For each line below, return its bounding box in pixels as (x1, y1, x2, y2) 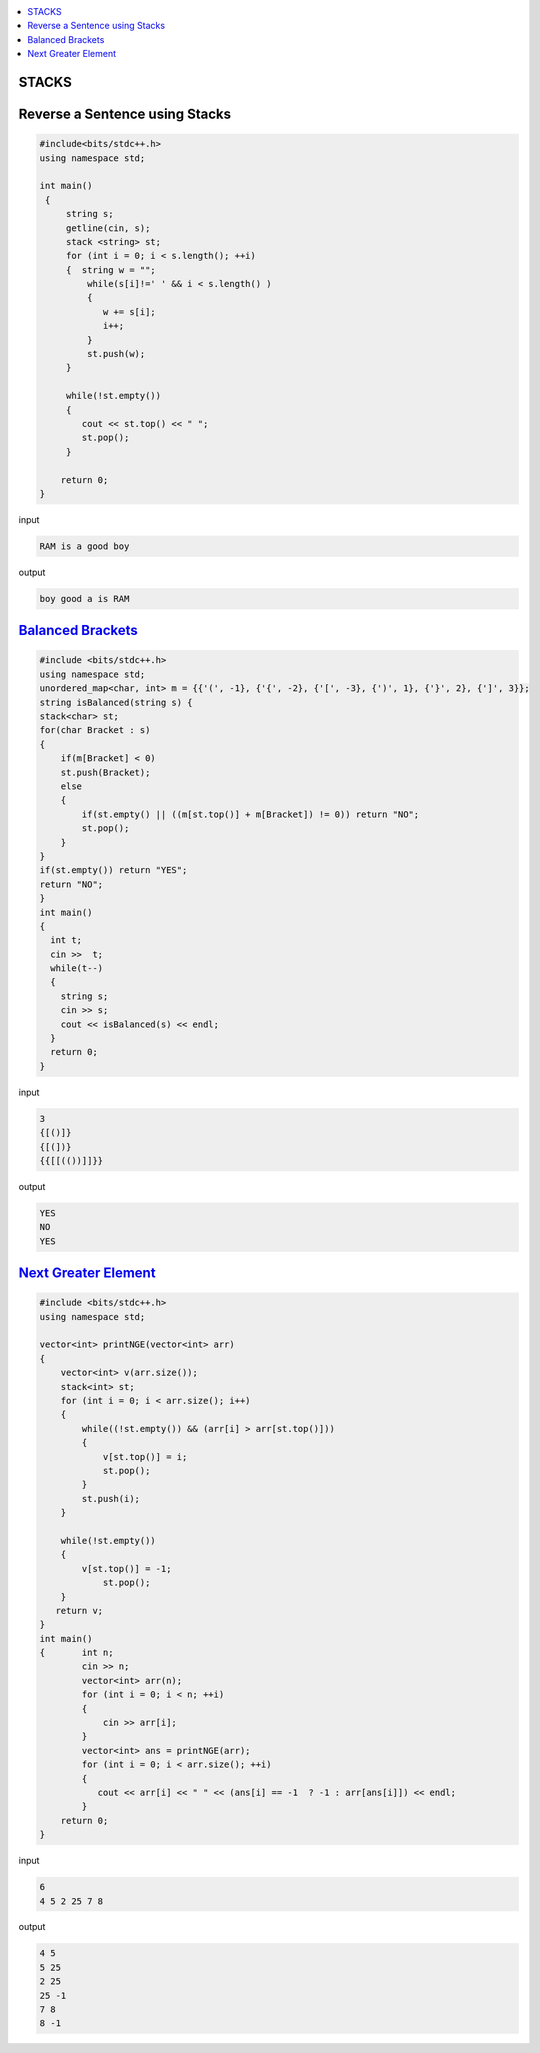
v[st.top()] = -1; (81, 1563, 172, 1574)
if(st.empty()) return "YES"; (39, 865, 188, 876)
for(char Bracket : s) (39, 725, 151, 736)
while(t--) (50, 963, 104, 974)
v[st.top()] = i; (102, 1451, 188, 1462)
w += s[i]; (102, 306, 157, 317)
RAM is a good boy (39, 540, 130, 552)
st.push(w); (86, 348, 146, 360)
